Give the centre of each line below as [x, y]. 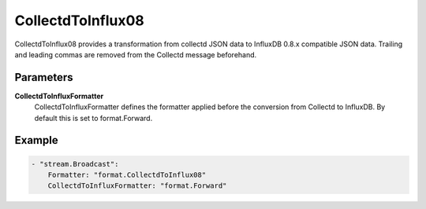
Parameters [44, 77]
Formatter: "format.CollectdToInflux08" [127, 175]
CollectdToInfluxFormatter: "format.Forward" [137, 186]
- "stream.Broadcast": [75, 164]
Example [36, 140]
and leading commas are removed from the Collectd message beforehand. [136, 54]
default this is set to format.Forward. [93, 118]
